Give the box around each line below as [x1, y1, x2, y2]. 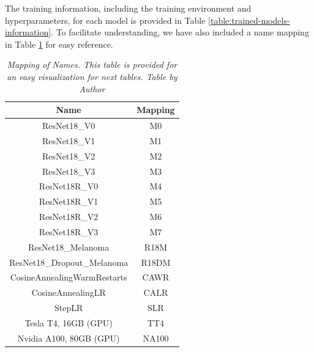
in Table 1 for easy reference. [5, 37, 113, 50]
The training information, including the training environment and [5, 2, 252, 14]
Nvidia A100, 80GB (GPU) [17, 331, 120, 344]
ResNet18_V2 [42, 149, 95, 162]
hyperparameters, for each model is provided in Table [5, 13, 206, 26]
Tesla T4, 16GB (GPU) [24, 316, 113, 329]
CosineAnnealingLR [31, 286, 106, 299]
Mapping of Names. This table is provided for [7, 58, 178, 71]
